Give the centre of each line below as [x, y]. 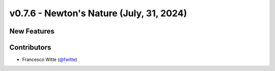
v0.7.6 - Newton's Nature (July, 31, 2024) [98, 13]
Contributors [30, 47]
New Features [32, 31]
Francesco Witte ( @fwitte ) [50, 60]
